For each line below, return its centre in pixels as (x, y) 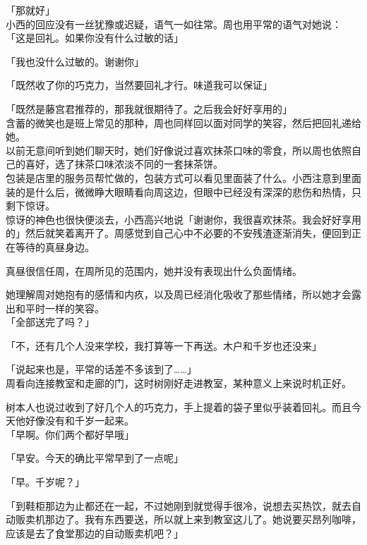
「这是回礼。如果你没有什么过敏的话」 (95, 38)
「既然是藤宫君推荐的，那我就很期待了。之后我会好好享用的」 (149, 108)
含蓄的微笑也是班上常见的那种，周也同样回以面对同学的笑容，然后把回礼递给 (183, 122)
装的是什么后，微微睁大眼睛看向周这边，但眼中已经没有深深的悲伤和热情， (179, 191)
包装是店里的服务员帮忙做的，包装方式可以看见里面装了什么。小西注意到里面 (183, 177)
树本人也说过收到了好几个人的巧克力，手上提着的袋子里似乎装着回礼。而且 (179, 406)
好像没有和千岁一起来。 (79, 421)
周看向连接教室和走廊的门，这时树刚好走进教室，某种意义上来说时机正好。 (179, 383)
